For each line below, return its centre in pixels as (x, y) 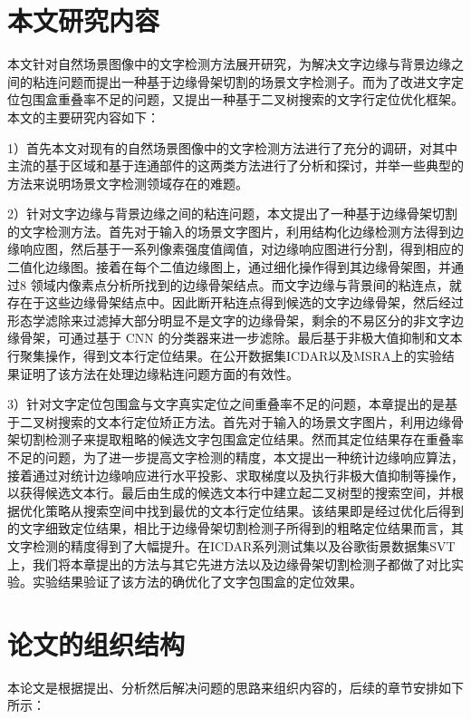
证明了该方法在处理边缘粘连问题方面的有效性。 (159, 373)
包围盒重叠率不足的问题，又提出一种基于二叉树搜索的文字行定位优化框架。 (241, 99)
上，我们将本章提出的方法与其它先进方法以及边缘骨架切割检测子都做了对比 (229, 564)
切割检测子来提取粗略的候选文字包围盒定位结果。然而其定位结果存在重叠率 (241, 439)
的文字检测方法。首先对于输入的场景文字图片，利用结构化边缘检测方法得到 (229, 231)
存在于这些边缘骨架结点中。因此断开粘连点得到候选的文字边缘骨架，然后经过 (235, 302)
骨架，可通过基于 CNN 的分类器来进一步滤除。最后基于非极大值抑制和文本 (241, 338)
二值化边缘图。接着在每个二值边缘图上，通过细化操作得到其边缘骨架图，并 (229, 267)
